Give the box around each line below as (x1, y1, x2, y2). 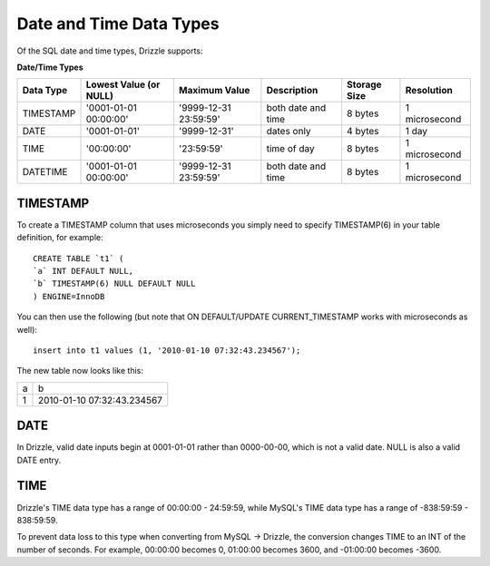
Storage (346, 78, 382, 91)
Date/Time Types (16, 62, 83, 73)
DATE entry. (16, 454, 62, 465)
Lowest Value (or (85, 78, 161, 91)
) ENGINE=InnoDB (33, 291, 105, 301)
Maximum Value (178, 84, 250, 97)
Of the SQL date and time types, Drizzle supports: (16, 45, 203, 56)
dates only (266, 125, 312, 138)
